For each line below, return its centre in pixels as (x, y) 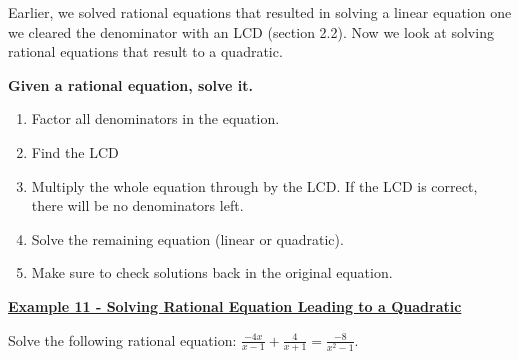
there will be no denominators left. (137, 205)
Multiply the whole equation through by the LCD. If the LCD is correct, (254, 185)
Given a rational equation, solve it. (130, 84)
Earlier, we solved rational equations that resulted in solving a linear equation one (260, 12)
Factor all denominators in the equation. (155, 118)
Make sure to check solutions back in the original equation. (212, 272)
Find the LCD (75, 151)
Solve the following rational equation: (122, 339)
